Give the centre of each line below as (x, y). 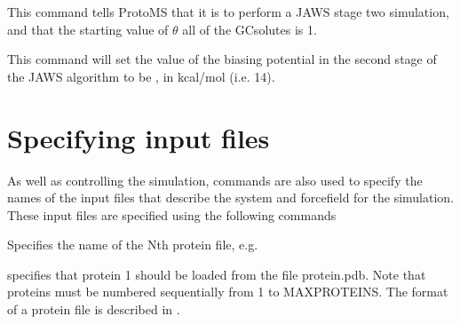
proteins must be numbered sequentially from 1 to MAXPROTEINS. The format (228, 292)
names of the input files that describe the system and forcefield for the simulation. (231, 198)
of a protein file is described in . (94, 309)
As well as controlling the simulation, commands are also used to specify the (215, 180)
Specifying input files (139, 137)
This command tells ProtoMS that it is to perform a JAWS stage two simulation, (228, 12)
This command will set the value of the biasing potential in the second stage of (222, 59)
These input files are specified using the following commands (172, 214)
